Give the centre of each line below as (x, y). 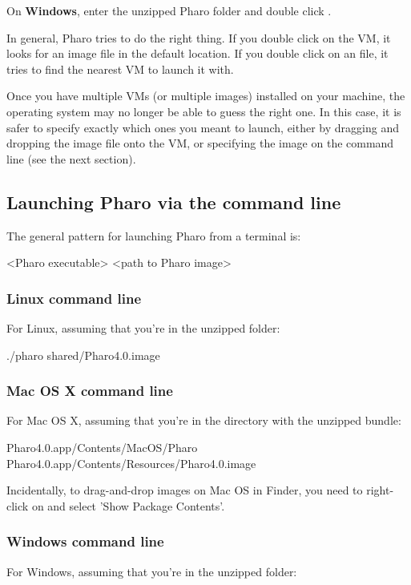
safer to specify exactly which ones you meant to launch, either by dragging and (203, 127)
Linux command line (74, 298)
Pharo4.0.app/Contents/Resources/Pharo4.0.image (131, 463)
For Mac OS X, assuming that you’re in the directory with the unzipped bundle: (204, 420)
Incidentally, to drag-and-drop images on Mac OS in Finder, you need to (185, 490)
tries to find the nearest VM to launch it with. (120, 69)
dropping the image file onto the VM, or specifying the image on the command (200, 143)
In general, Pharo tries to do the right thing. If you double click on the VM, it (199, 37)
